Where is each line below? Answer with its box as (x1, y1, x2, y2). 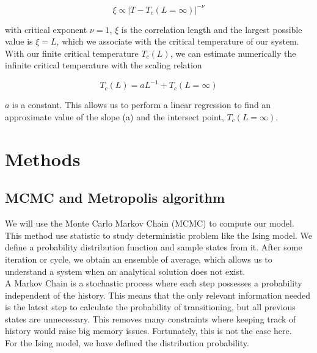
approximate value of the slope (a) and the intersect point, (5, 110, 224, 123)
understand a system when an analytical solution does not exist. (5, 264, 246, 277)
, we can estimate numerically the (170, 46, 296, 59)
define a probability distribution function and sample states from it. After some (5, 241, 302, 253)
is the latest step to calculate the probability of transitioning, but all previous (5, 300, 296, 313)
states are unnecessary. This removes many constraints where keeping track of (5, 312, 296, 325)
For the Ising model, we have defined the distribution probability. (5, 337, 249, 349)
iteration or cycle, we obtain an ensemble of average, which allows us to (5, 252, 272, 265)
